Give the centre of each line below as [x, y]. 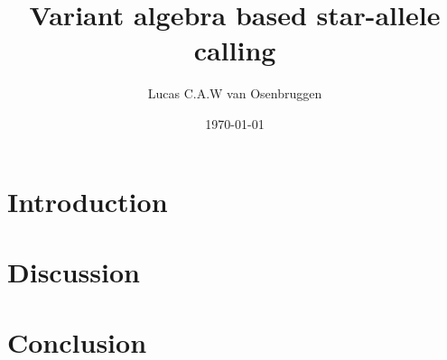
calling [235, 50]
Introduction [88, 201]
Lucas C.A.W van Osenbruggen [235, 93]
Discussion [74, 271]
